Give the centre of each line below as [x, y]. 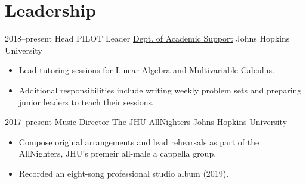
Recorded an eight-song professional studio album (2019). [124, 173]
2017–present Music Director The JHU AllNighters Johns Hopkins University [146, 122]
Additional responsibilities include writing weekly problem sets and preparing [160, 90]
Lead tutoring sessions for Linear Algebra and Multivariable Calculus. [146, 70]
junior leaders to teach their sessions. [86, 102]
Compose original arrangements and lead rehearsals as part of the [139, 141]
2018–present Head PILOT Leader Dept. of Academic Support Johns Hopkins [147, 38]
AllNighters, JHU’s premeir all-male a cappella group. [118, 153]
